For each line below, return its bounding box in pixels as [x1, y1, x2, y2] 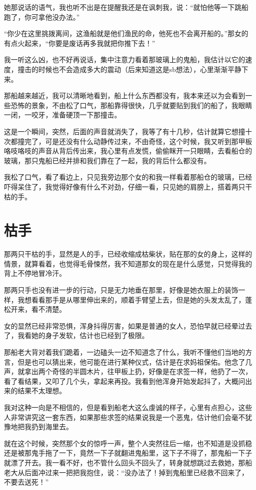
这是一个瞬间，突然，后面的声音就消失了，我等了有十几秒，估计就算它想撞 [4, 126, 245, 136]
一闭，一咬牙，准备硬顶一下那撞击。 [4, 110, 121, 120]
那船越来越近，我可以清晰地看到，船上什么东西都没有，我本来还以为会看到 [4, 90, 245, 101]
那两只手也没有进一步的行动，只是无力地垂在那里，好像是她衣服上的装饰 [4, 285, 238, 295]
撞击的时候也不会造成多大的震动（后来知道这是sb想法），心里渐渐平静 [17, 64, 242, 74]
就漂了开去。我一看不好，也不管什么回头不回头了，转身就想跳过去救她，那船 [4, 457, 252, 467]
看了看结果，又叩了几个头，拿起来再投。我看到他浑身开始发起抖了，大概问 [4, 376, 245, 386]
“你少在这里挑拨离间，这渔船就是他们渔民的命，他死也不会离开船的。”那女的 [4, 28, 249, 38]
